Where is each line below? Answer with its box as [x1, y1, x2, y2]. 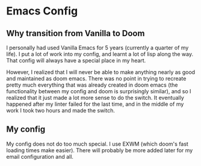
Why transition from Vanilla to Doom [6, 28, 145, 38]
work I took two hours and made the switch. [6, 107, 116, 114]
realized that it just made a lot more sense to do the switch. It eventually [6, 94, 185, 101]
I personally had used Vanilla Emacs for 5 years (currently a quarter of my [6, 44, 189, 51]
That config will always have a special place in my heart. [6, 57, 146, 64]
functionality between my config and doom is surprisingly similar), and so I [6, 88, 191, 94]
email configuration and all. [6, 153, 74, 160]
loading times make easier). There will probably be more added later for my [6, 146, 193, 154]
